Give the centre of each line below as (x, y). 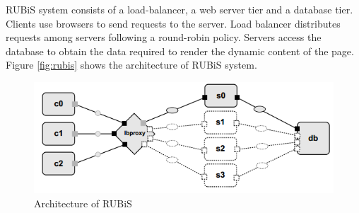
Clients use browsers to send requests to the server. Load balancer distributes (173, 23)
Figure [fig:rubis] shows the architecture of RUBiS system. (131, 65)
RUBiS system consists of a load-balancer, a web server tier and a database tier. (179, 9)
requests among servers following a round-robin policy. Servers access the (164, 37)
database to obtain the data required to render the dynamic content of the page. (180, 51)
